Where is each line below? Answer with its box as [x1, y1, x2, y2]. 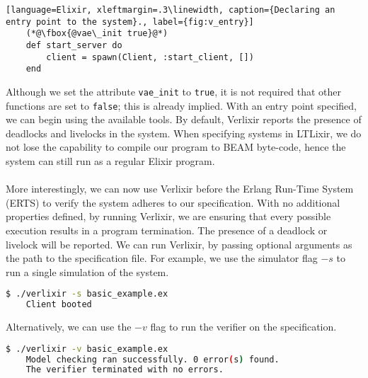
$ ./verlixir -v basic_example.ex [6, 343, 168, 354]
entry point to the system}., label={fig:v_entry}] [6, 16, 254, 27]
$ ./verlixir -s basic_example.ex [6, 289, 168, 299]
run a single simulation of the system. [6, 264, 169, 279]
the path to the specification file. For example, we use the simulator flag [6, 251, 318, 265]
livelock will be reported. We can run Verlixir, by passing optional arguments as [6, 236, 352, 251]
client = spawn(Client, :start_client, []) [46, 52, 254, 62]
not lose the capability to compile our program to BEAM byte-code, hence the [6, 139, 346, 154]
